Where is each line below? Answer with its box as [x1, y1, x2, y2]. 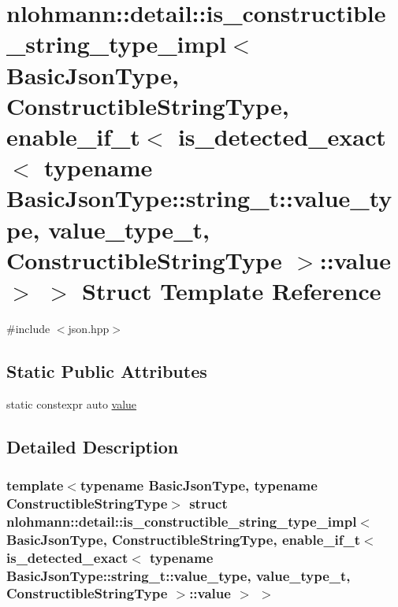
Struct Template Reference [82, 274, 381, 306]
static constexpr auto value [6, 395, 137, 412]
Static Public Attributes [6, 358, 207, 383]
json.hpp [68, 320, 110, 336]
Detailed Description [6, 434, 179, 458]
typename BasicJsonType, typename [80, 475, 318, 494]
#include [6, 320, 50, 336]
